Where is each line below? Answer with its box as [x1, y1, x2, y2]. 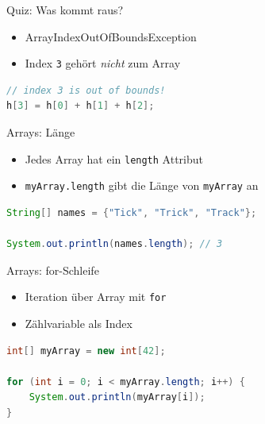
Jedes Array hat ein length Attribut [25, 150, 203, 167]
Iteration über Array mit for [25, 288, 167, 305]
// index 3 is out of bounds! [6, 84, 166, 96]
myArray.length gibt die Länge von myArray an [25, 177, 259, 194]
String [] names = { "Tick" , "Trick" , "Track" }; [6, 206, 257, 218]
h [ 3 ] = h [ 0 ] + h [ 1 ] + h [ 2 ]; [6, 100, 155, 112]
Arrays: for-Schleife [6, 261, 99, 278]
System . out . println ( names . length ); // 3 [6, 238, 223, 250]
